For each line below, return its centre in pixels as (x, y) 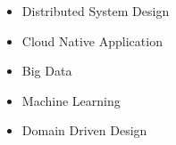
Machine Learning (71, 100)
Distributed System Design (96, 11)
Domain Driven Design (84, 130)
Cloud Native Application (92, 40)
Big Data (47, 71)
